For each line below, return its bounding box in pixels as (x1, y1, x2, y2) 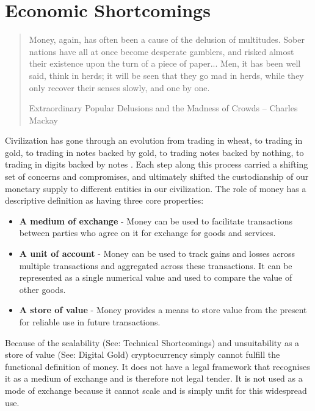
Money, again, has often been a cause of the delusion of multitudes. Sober (29, 33, 305, 46)
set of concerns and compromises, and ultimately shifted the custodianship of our (5, 170, 309, 183)
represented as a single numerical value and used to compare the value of (19, 271, 292, 284)
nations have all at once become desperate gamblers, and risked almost (29, 45, 294, 57)
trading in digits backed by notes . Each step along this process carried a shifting (5, 158, 308, 171)
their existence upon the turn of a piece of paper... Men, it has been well (29, 57, 301, 70)
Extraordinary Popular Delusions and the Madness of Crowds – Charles (29, 102, 298, 114)
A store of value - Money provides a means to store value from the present (19, 303, 307, 316)
